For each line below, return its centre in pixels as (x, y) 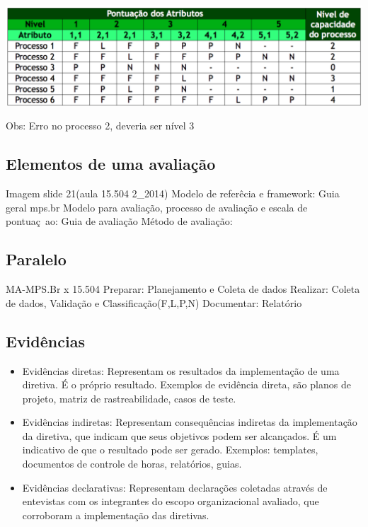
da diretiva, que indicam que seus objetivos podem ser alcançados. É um (179, 435)
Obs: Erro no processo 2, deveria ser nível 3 (100, 126)
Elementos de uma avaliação (111, 164)
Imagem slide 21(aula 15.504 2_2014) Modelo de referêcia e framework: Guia (173, 193)
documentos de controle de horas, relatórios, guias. (132, 464)
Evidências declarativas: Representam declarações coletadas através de (175, 487)
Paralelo (36, 259)
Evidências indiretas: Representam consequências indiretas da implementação (190, 422)
